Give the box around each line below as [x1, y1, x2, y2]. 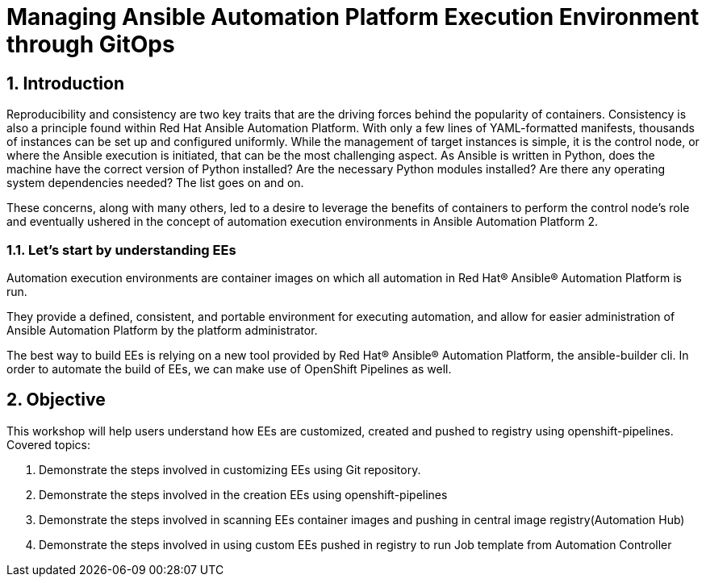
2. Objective [6, 389, 106, 410]
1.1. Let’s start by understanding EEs [6, 241, 236, 258]
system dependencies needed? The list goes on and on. [6, 176, 304, 190]
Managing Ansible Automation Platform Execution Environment [6, 3, 700, 31]
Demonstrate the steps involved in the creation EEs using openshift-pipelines [39, 487, 448, 502]
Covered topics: [6, 437, 91, 452]
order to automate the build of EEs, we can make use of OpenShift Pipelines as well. [6, 361, 452, 376]
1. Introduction [6, 73, 124, 94]
